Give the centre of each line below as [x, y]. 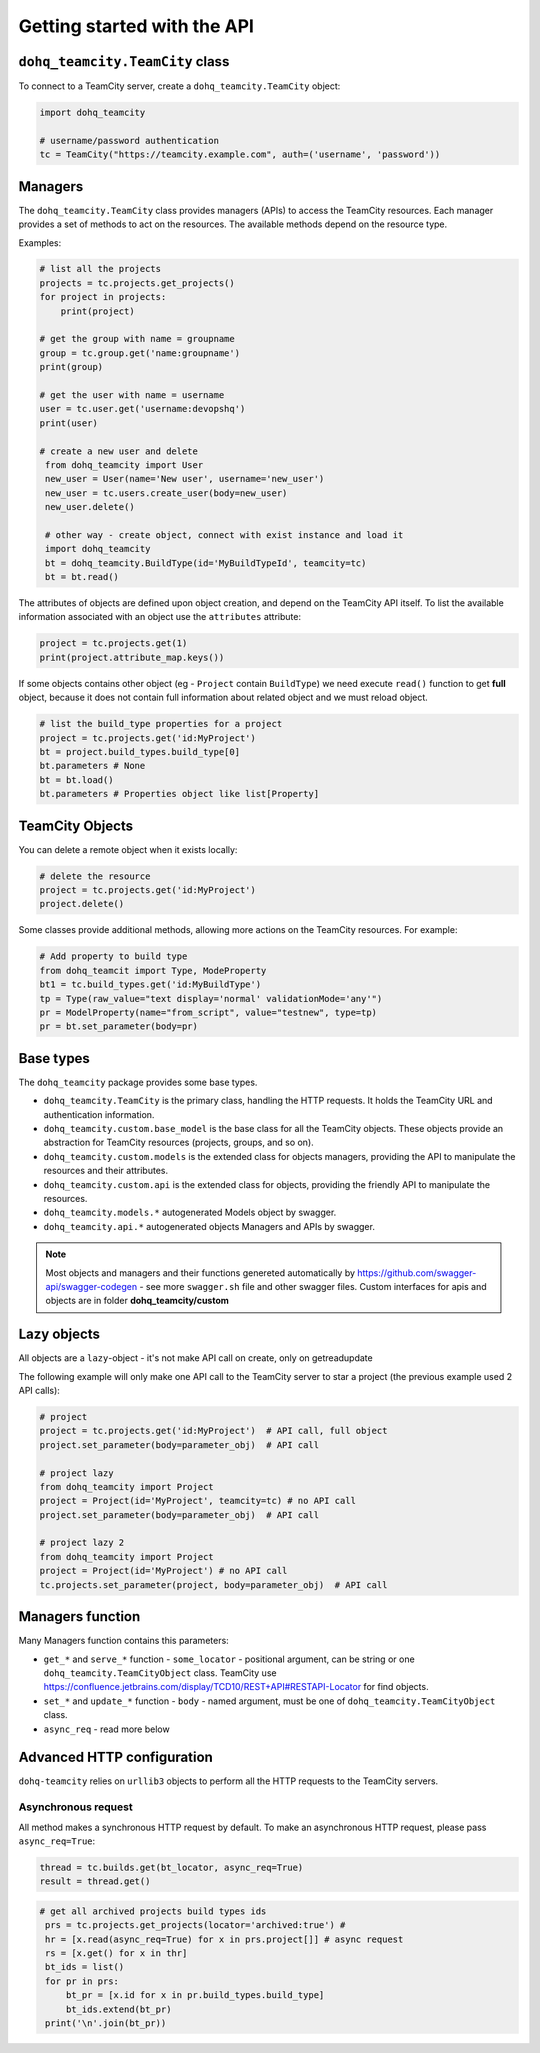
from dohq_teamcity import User [124, 464]
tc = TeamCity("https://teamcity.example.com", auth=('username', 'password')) [240, 154]
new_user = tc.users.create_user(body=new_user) [166, 493]
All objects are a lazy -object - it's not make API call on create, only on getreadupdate [196, 1358]
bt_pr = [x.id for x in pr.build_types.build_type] [195, 1995]
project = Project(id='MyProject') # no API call [163, 1571]
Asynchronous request [76, 1807]
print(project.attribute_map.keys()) [132, 657]
